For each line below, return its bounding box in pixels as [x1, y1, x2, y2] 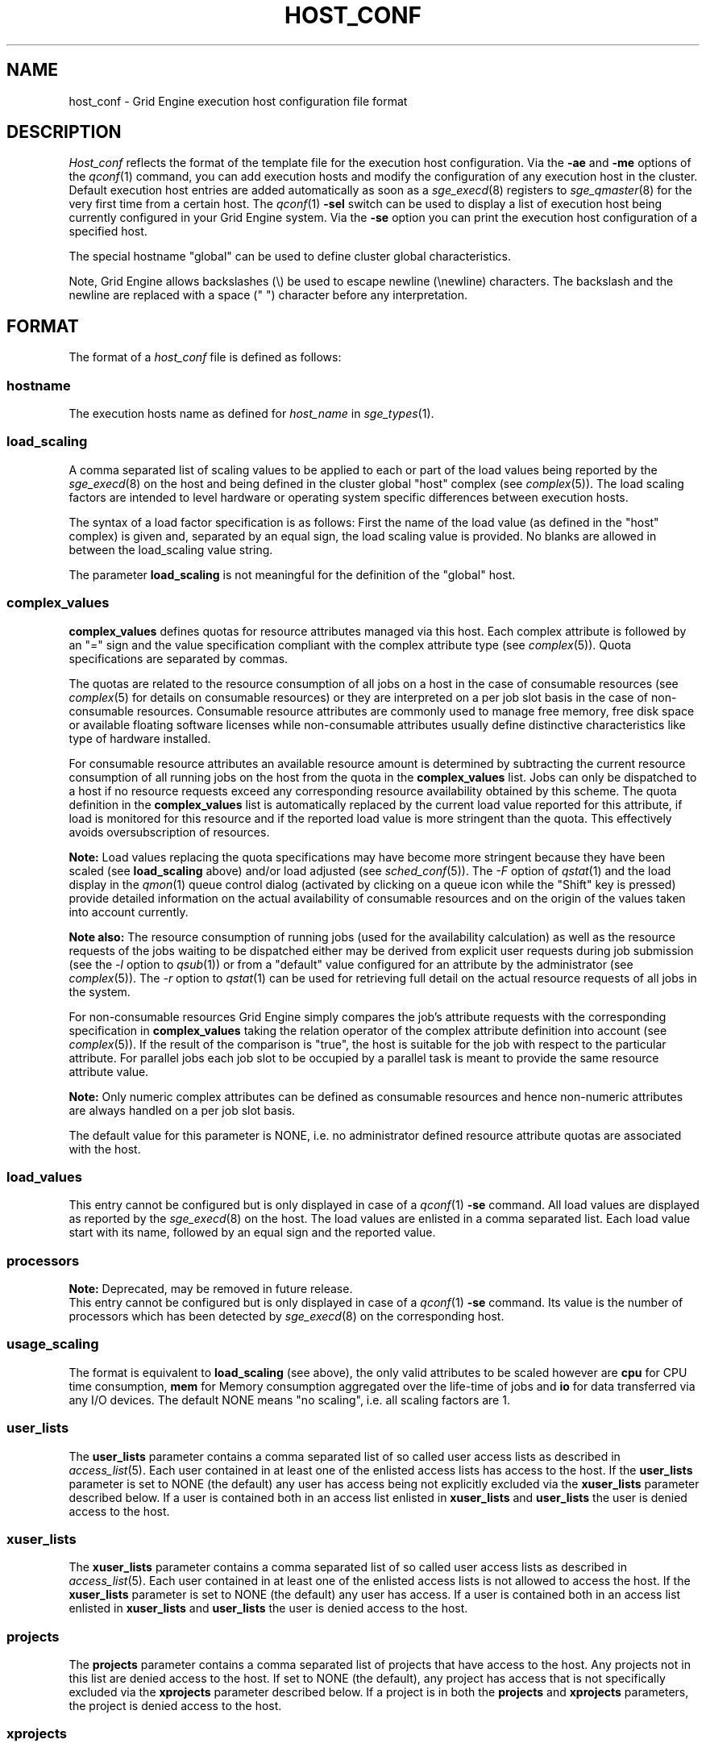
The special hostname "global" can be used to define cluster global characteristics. [69, 249, 512, 264]
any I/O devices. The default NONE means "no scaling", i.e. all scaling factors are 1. [69, 1392, 510, 1407]
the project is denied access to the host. [69, 1699, 282, 1713]
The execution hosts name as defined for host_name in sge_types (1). [69, 407, 434, 421]
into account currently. [69, 904, 189, 919]
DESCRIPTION [6, 122, 122, 143]
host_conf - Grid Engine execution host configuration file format [69, 94, 408, 108]
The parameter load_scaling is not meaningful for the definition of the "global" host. [69, 567, 516, 582]
